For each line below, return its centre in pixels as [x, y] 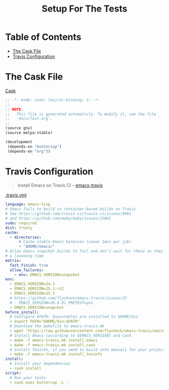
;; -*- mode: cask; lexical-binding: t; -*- [53, 100]
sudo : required [21, 223]
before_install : [22, 312]
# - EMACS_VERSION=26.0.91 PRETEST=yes [52, 303]
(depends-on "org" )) [29, 151]
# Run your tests [28, 378]
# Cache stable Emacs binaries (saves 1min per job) [75, 242]
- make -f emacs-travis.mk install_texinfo [56, 354]
